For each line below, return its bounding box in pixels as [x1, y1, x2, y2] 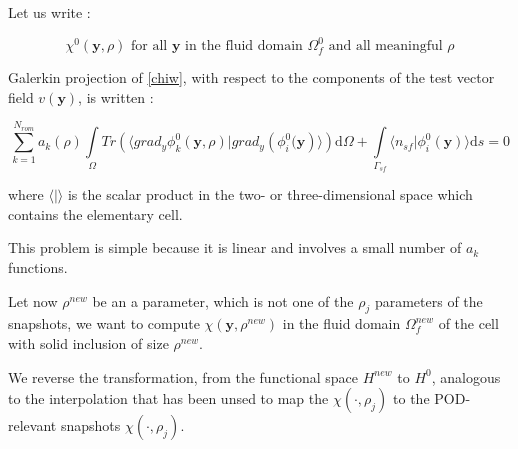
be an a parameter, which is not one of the [92, 290, 354, 311]
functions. [8, 257, 68, 277]
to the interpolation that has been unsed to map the [8, 388, 329, 409]
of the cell [438, 313, 499, 334]
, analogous [431, 366, 501, 387]
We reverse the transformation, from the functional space [8, 366, 359, 387]
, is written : [78, 86, 154, 107]
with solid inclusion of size [8, 332, 169, 353]
